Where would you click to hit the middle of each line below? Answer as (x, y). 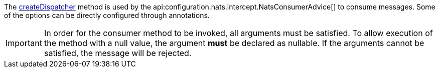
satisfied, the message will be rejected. (118, 53)
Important (24, 43)
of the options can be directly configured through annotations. (107, 15)
